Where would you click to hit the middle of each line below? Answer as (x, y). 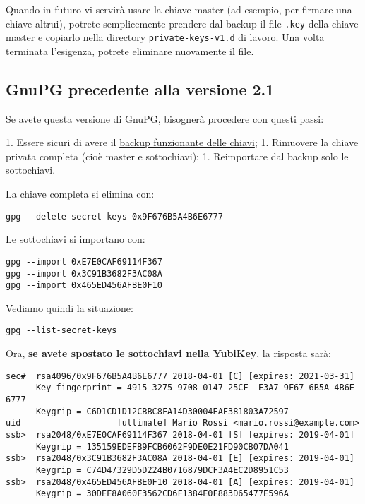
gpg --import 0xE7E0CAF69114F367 (84, 262)
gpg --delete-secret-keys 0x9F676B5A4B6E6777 (114, 216)
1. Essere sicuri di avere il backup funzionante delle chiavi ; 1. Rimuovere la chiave (182, 142)
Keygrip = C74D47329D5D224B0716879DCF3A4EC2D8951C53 (162, 470)
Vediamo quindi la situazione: (70, 307)
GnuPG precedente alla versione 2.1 (140, 89)
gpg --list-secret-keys (61, 331)
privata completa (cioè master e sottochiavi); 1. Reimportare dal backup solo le (177, 156)
